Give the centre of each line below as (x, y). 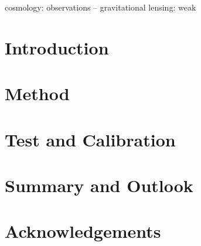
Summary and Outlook (99, 185)
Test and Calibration (90, 139)
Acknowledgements (83, 231)
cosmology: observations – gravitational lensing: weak (100, 7)
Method (37, 93)
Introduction (57, 47)
